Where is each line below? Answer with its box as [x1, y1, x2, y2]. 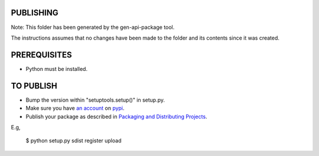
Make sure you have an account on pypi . [25, 105, 125, 112]
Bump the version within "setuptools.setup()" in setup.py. [25, 96, 165, 103]
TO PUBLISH [11, 80, 57, 91]
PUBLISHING [11, 8, 58, 18]
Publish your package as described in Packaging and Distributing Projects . [25, 113, 207, 120]
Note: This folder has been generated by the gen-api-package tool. [11, 24, 175, 31]
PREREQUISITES [11, 50, 72, 60]
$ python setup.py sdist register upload [25, 137, 122, 144]
